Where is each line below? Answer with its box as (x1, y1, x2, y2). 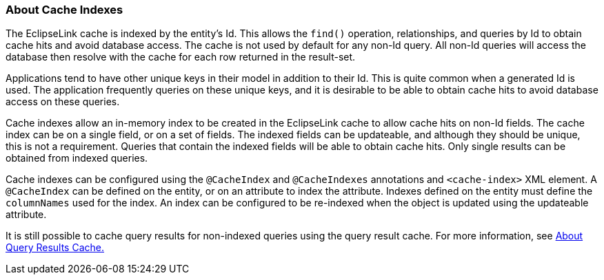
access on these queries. (6, 96, 120, 108)
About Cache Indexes (6, 3, 123, 17)
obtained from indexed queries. (6, 152, 148, 164)
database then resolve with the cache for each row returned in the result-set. (6, 51, 356, 63)
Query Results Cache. (6, 241, 105, 254)
